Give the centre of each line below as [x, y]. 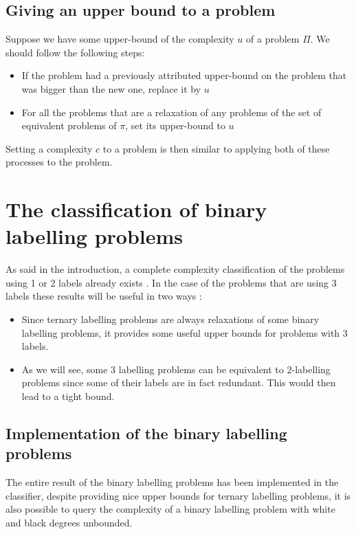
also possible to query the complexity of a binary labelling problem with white [170, 509]
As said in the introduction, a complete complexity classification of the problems [175, 269]
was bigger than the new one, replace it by [111, 88]
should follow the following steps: [75, 52]
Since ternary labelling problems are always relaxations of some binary [170, 319]
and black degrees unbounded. [69, 522]
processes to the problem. [59, 162]
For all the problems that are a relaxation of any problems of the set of [171, 112]
